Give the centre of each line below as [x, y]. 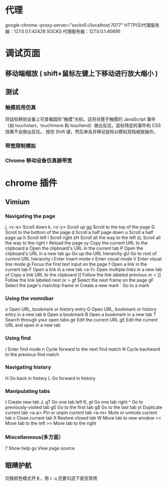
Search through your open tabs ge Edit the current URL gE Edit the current [82, 320]
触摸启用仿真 [21, 107]
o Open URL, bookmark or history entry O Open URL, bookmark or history [81, 309]
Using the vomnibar [29, 298]
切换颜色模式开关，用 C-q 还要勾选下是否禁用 [51, 478]
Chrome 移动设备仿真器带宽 [39, 160]
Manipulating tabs [28, 391]
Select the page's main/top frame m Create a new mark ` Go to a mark [77, 285]
